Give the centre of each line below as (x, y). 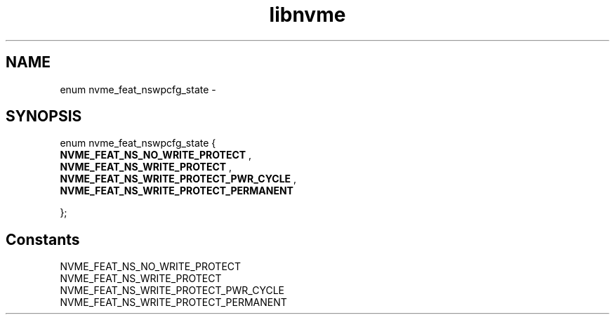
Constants (43, 239)
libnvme (307, 15)
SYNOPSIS (44, 116)
